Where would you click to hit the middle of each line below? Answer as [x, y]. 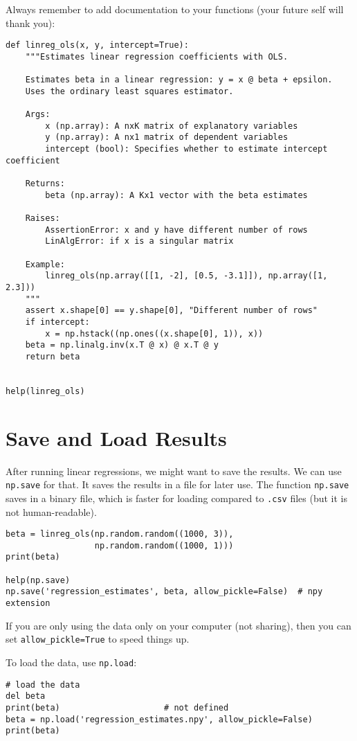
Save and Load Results [116, 437]
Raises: [43, 218]
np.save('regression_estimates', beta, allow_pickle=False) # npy [164, 592]
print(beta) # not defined [117, 707]
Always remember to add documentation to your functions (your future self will [175, 9]
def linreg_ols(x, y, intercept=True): [97, 45]
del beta [26, 696]
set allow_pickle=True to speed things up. [98, 639]
